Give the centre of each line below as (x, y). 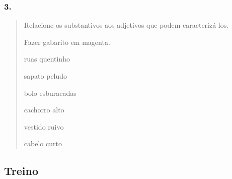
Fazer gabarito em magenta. (67, 42)
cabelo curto (43, 143)
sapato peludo (46, 76)
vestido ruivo (44, 126)
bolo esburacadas (50, 93)
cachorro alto (44, 110)
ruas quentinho (47, 59)
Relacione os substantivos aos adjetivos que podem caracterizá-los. (126, 25)
